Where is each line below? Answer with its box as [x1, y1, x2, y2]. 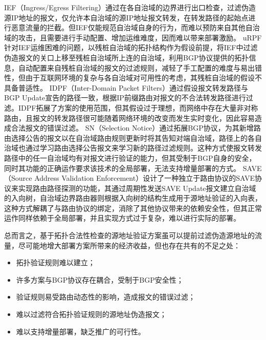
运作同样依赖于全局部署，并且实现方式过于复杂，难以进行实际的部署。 [4, 213, 240, 223]
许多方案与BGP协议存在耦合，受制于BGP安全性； [16, 274, 184, 285]
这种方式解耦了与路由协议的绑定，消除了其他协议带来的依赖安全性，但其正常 [4, 202, 262, 213]
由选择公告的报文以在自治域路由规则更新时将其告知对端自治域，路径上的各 [4, 132, 255, 143]
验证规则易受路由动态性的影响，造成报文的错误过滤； [16, 291, 195, 302]
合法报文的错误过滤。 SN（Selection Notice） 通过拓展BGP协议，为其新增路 [11, 122, 261, 133]
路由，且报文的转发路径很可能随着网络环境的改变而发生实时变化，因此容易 [4, 112, 255, 123]
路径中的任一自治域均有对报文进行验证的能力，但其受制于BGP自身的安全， [4, 152, 256, 163]
